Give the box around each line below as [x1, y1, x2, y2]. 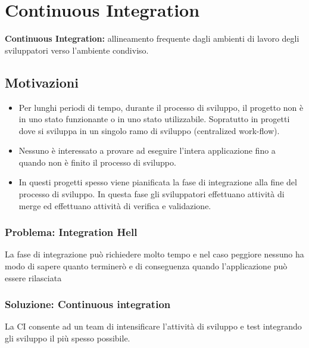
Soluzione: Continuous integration [5, 297, 171, 312]
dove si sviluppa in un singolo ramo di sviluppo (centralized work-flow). [18, 124, 280, 136]
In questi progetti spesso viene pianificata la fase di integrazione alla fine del [18, 176, 297, 188]
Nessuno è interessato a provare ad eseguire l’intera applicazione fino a [18, 144, 276, 157]
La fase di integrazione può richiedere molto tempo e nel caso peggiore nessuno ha [5, 248, 304, 260]
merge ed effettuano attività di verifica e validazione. [18, 199, 211, 212]
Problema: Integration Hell [5, 225, 138, 240]
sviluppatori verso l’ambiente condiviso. [5, 44, 149, 56]
